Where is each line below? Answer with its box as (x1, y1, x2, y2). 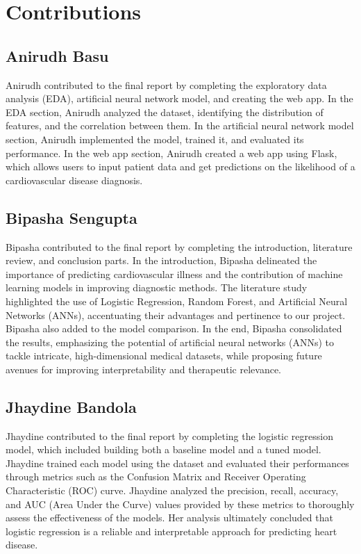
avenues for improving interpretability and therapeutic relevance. (6, 361, 282, 376)
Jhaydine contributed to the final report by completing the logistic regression (6, 428, 333, 443)
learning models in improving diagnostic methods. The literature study (6, 280, 308, 295)
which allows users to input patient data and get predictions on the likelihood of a (6, 159, 355, 174)
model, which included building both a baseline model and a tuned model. (6, 442, 321, 457)
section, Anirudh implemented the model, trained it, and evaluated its (6, 131, 304, 146)
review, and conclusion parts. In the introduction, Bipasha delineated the (6, 253, 317, 268)
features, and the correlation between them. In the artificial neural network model (6, 118, 354, 133)
